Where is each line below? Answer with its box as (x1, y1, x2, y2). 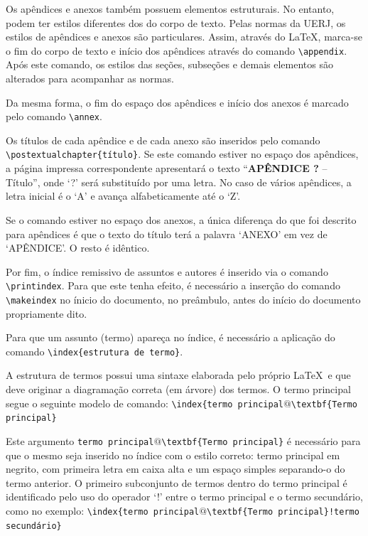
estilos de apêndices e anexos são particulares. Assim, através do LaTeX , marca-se (6, 29, 362, 44)
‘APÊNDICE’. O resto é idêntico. (6, 240, 150, 255)
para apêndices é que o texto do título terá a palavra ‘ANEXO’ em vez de (6, 226, 328, 241)
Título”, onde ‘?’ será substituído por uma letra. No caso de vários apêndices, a (6, 174, 352, 189)
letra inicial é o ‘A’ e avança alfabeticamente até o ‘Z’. (6, 188, 241, 203)
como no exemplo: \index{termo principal (6, 503, 200, 518)
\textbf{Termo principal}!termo (207, 506, 359, 517)
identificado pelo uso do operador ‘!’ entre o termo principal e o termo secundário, (6, 489, 363, 504)
